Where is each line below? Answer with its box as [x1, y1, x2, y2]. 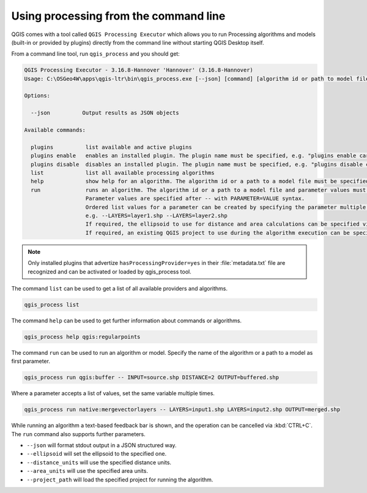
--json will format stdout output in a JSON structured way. [26, 441, 177, 449]
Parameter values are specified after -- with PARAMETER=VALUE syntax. [85, 195, 305, 202]
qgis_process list [24, 301, 80, 308]
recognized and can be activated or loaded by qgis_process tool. [28, 268, 192, 275]
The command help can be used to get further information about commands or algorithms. [11, 317, 242, 324]
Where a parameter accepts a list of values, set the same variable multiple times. [11, 390, 215, 397]
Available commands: [24, 127, 86, 134]
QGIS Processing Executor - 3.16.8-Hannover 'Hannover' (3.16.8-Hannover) [24, 67, 254, 73]
